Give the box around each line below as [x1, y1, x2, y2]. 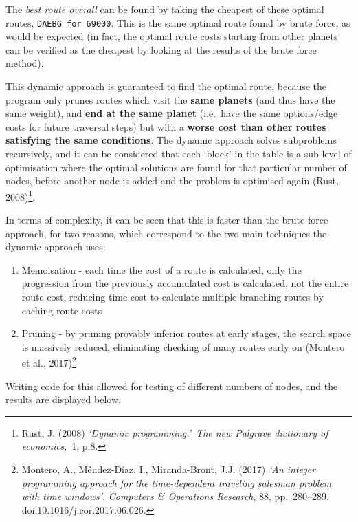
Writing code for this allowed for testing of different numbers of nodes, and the [5, 378, 338, 393]
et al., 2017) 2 [21, 354, 76, 370]
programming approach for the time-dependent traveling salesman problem [21, 475, 332, 490]
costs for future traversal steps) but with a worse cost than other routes [5, 119, 326, 133]
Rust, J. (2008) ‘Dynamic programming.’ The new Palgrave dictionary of [21, 425, 328, 439]
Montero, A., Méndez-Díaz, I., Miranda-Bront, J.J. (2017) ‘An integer [21, 462, 316, 476]
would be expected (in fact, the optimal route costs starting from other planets [5, 29, 338, 43]
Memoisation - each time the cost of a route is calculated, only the [21, 262, 302, 276]
